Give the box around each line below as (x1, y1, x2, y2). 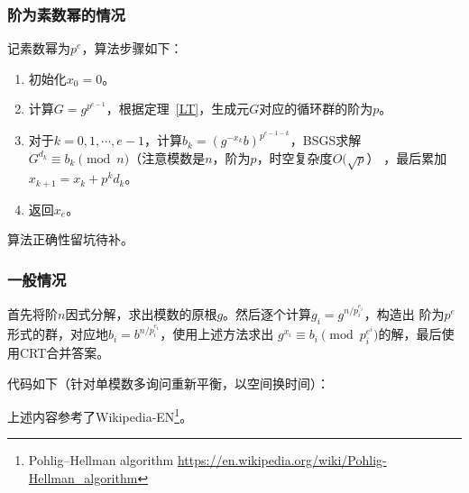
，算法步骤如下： (81, 39, 183, 58)
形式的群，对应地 (7, 324, 108, 343)
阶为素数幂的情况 (7, 3, 125, 25)
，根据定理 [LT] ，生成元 (106, 99, 250, 118)
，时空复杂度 (256, 148, 333, 167)
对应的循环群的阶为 (259, 99, 373, 118)
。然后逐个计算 (223, 304, 312, 323)
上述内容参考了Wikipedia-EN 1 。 (7, 405, 193, 425)
